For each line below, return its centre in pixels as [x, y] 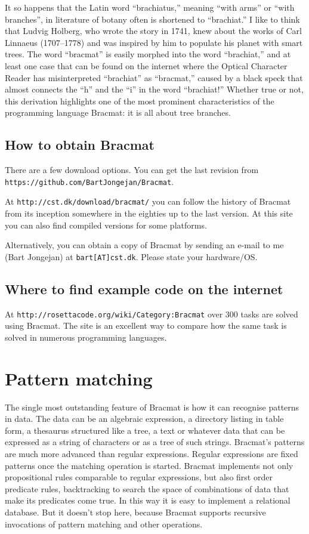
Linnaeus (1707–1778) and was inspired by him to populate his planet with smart [154, 42]
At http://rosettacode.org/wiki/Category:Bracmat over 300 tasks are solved [152, 314]
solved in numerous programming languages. [86, 337]
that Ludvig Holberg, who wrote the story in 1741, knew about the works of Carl [153, 31]
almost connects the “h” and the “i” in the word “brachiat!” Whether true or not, [154, 89]
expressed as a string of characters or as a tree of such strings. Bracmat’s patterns [155, 442]
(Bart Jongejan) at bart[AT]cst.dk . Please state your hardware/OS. [131, 256]
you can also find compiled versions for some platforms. [106, 225]
